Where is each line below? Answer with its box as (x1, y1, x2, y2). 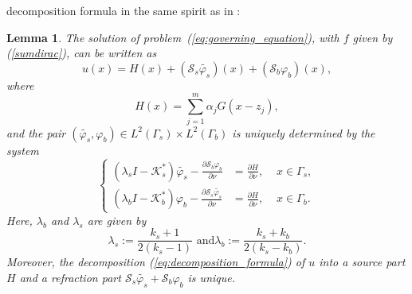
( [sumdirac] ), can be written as (6, 44, 157, 61)
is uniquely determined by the (232, 124, 375, 141)
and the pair (6, 124, 66, 141)
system (6, 141, 39, 158)
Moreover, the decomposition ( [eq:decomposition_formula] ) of (6, 253, 305, 270)
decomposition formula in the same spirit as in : (6, 2, 241, 18)
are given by (87, 211, 147, 228)
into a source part (319, 253, 406, 270)
